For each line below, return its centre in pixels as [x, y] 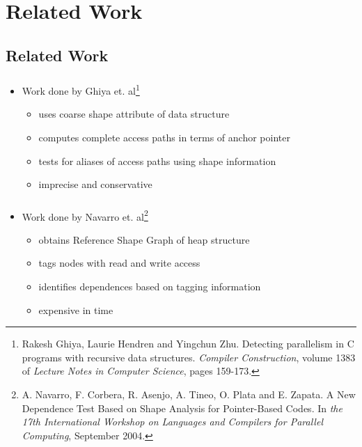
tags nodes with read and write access [119, 263]
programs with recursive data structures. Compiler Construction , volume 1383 [189, 357]
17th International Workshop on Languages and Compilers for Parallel [172, 422]
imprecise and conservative [95, 184]
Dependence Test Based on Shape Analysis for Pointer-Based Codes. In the [182, 408]
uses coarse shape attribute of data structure [134, 114]
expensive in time [76, 309]
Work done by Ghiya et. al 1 [81, 89]
